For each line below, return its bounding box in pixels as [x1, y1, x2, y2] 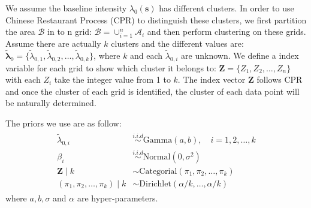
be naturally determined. [5, 97, 96, 109]
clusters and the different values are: [111, 37, 244, 49]
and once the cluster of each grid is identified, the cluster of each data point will [5, 85, 300, 97]
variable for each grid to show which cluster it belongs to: [5, 61, 216, 74]
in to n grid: [47, 25, 92, 38]
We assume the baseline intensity [5, 2, 127, 14]
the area [5, 25, 35, 38]
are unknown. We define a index [181, 49, 299, 61]
